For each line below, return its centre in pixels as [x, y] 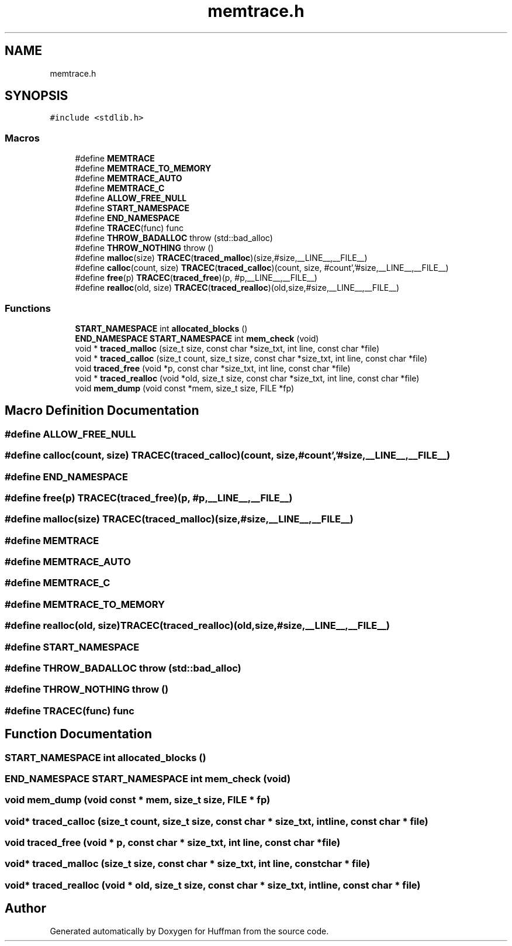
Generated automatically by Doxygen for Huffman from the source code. [189, 931]
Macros [22, 138]
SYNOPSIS [37, 96]
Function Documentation [78, 734]
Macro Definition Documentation [102, 411]
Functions [28, 308]
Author [25, 909]
